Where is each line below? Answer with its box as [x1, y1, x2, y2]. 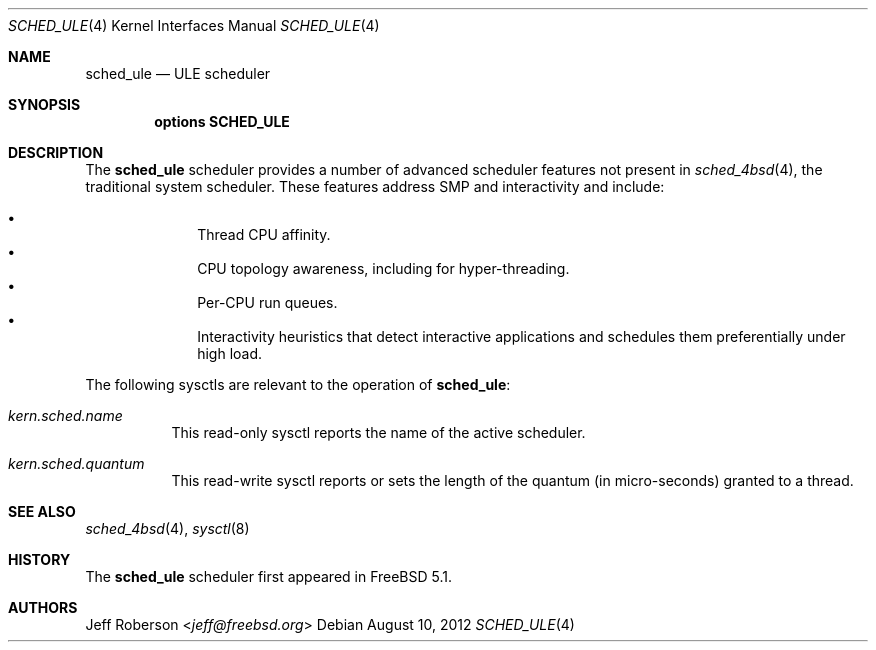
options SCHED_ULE [154, 113, 290, 130]
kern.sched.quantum [8, 455, 145, 472]
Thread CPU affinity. [197, 226, 331, 243]
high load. [197, 345, 263, 362]
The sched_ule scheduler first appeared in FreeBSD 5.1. [85, 568, 453, 585]
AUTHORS [8, 599, 78, 616]
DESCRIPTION [8, 144, 104, 161]
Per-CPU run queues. [197, 294, 338, 311]
